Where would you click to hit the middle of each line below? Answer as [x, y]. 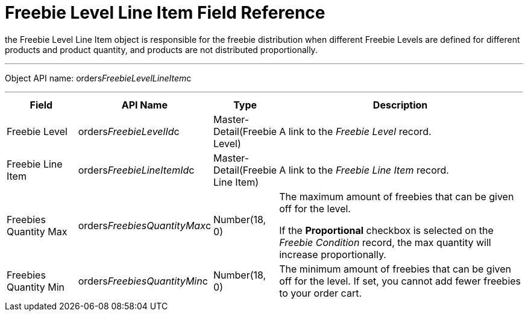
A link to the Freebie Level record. [355, 131]
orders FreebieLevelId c [129, 131]
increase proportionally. [333, 254]
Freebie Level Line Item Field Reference [165, 13]
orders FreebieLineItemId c [136, 170]
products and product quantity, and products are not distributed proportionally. [161, 49]
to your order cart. [320, 293]
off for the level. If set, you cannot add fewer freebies [400, 281]
